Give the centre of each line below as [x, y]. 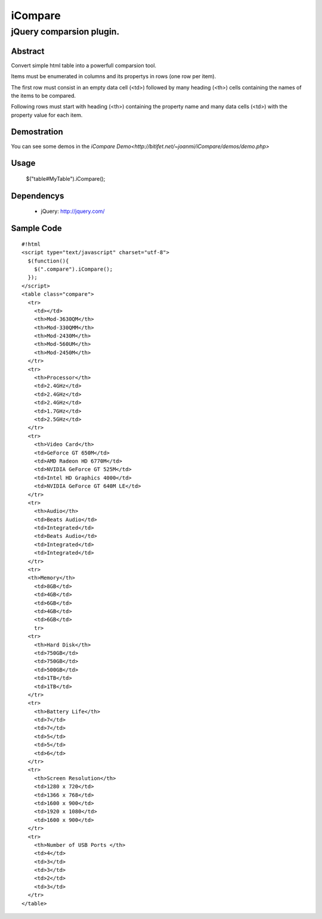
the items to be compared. [44, 95]
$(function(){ [48, 261]
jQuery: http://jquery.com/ [73, 211]
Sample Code [36, 229]
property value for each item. [47, 115]
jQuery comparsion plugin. [65, 32]
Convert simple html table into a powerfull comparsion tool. [84, 65]
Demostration [37, 132]
